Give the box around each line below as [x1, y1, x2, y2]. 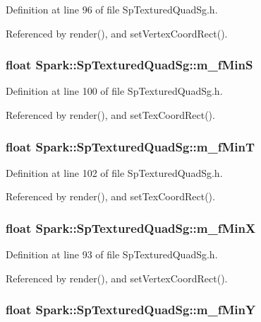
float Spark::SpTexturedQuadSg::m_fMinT [6, 137, 255, 155]
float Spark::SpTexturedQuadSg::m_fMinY [6, 301, 256, 318]
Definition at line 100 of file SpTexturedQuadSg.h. [6, 84, 223, 98]
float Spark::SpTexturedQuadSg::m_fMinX [6, 219, 256, 236]
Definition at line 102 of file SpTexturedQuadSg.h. [6, 165, 223, 180]
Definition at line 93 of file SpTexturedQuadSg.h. [6, 247, 218, 262]
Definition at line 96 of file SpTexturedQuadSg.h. [6, 2, 218, 16]
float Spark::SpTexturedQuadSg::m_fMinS [6, 56, 253, 74]
